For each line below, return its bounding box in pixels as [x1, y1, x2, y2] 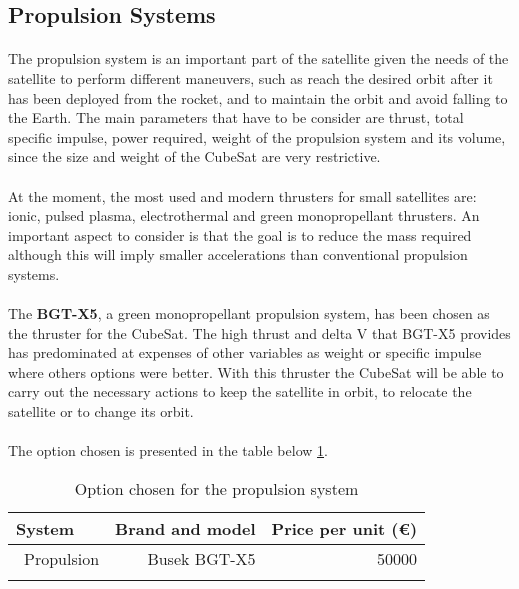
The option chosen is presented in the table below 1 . [8, 440, 328, 461]
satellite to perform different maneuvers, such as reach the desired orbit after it [8, 67, 493, 88]
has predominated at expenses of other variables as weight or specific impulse [8, 342, 482, 363]
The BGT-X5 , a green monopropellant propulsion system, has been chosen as [8, 303, 490, 324]
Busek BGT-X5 [147, 546, 256, 570]
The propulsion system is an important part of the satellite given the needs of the [8, 48, 509, 69]
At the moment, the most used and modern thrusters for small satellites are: [8, 185, 477, 206]
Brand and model [115, 516, 256, 540]
